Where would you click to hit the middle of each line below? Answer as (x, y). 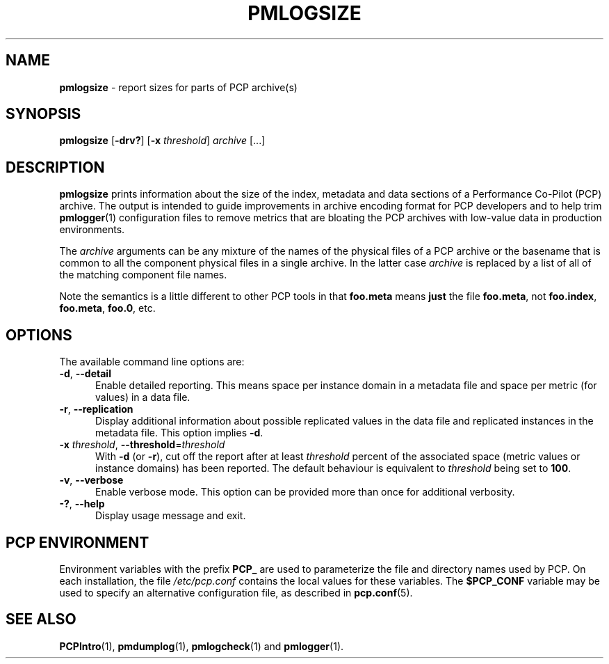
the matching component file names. (143, 275)
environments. (92, 230)
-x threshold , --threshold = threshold (142, 445)
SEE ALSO (41, 619)
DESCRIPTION (55, 167)
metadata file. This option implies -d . (179, 433)
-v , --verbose (91, 480)
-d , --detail (85, 374)
